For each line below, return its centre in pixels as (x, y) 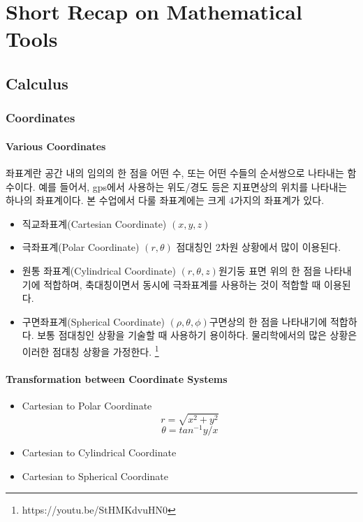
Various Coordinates (56, 146)
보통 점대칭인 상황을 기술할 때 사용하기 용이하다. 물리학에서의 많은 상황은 (197, 335)
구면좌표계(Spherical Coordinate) (93, 321)
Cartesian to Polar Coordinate (87, 405)
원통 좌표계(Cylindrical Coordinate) (99, 270)
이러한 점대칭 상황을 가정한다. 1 (90, 350)
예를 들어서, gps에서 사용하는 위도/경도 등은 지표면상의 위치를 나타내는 (193, 186)
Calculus (37, 83)
